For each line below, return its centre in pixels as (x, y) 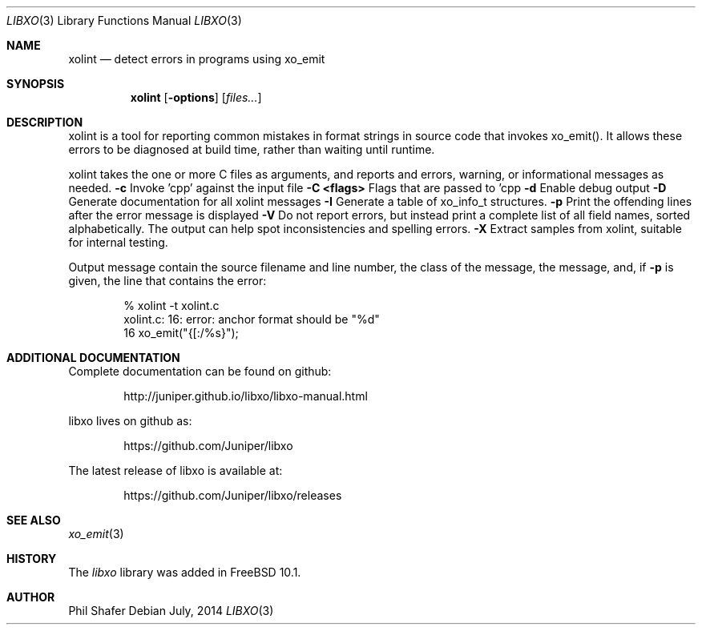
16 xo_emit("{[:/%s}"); (181, 333)
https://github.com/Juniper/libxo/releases (233, 495)
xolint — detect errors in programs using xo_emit (197, 59)
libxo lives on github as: (130, 421)
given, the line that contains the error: (167, 281)
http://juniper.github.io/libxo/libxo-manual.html (246, 396)
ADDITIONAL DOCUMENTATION (93, 358)
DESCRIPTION (45, 122)
